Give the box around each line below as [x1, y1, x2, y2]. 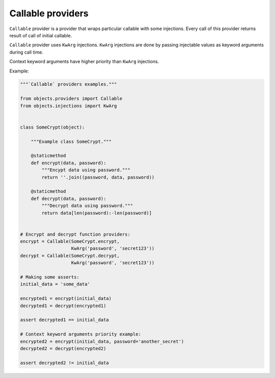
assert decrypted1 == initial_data [20, 317, 109, 323]
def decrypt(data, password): [31, 195, 106, 201]
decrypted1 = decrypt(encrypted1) [20, 303, 106, 309]
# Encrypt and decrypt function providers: [20, 231, 131, 237]
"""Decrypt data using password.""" [41, 203, 133, 209]
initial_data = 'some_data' [20, 281, 90, 287]
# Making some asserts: [20, 274, 80, 280]
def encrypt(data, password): [31, 160, 106, 166]
